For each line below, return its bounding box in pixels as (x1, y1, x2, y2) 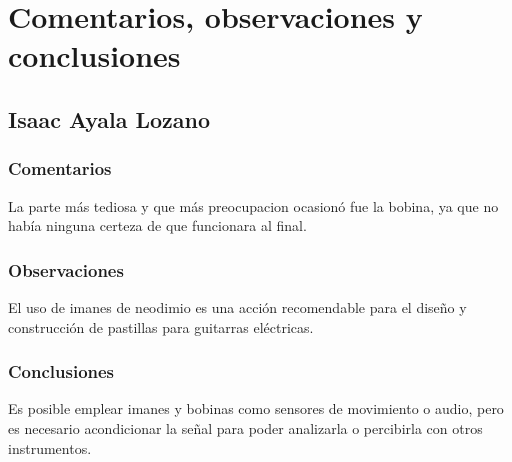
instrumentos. (8, 437, 92, 458)
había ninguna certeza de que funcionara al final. (8, 215, 307, 236)
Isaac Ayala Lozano (8, 103, 211, 134)
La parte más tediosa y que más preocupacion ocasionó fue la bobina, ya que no (8, 195, 499, 216)
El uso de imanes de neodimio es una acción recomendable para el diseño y (8, 296, 467, 317)
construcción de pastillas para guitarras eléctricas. (8, 316, 314, 337)
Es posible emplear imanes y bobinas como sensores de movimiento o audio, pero (8, 398, 504, 419)
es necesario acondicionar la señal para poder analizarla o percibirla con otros (8, 417, 483, 438)
